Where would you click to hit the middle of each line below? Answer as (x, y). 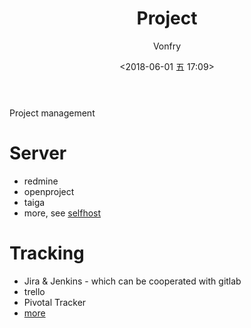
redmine (41, 181)
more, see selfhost (62, 213)
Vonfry (167, 46)
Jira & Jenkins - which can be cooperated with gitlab (132, 281)
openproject (49, 191)
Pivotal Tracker (55, 302)
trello (34, 291)
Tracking (47, 253)
